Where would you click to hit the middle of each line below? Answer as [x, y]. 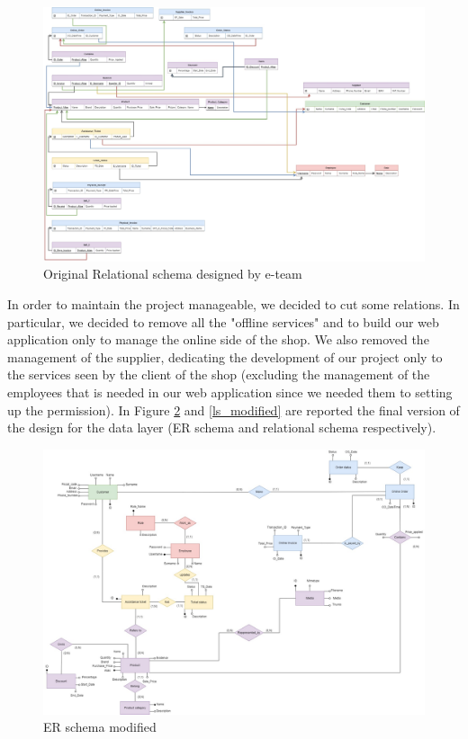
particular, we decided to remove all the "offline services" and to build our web [223, 321]
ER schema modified [100, 727]
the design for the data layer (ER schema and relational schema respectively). [222, 427]
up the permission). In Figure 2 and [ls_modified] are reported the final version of [234, 410]
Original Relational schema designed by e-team [173, 274]
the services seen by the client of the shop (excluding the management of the [219, 374]
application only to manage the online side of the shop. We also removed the [218, 339]
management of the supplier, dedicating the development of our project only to [225, 356]
